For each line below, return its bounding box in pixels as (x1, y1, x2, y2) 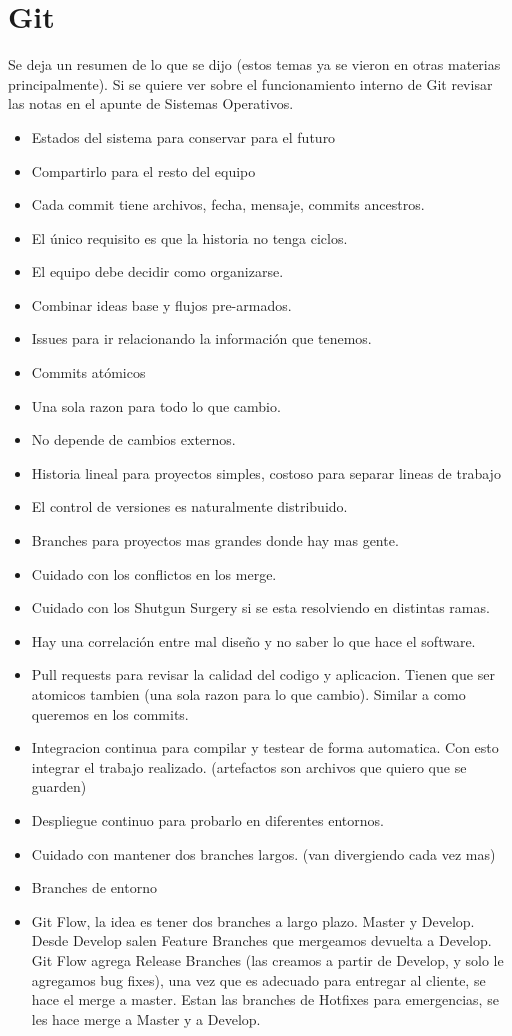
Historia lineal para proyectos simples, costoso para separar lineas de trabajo (31, 462, 501, 483)
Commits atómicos (31, 362, 146, 383)
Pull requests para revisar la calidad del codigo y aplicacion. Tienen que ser (31, 664, 495, 685)
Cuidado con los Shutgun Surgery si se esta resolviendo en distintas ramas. (31, 597, 490, 618)
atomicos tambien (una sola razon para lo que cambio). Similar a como (31, 684, 466, 704)
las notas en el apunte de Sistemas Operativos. (8, 93, 294, 114)
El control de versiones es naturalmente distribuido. (31, 496, 348, 517)
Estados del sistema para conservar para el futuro (31, 126, 336, 147)
